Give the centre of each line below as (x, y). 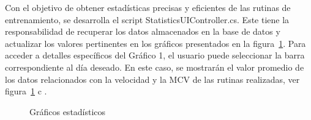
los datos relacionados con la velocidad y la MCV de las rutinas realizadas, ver (152, 79)
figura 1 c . (26, 91)
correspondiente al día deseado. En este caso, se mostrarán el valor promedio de (155, 67)
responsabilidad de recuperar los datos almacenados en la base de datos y (143, 31)
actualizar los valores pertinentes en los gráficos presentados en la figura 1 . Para (155, 43)
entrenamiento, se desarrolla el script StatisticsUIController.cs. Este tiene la (147, 19)
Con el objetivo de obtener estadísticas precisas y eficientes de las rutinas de (148, 7)
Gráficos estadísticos (68, 111)
